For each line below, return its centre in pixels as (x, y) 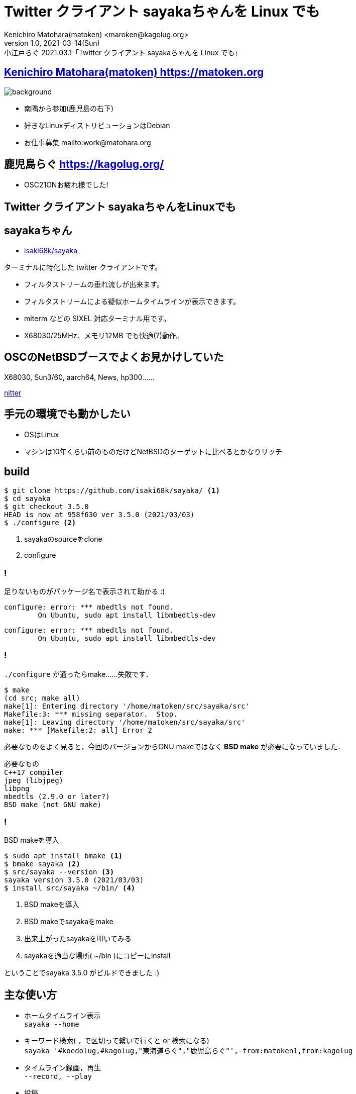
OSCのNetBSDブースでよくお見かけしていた (114, 357)
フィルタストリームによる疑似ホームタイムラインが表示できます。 (132, 301)
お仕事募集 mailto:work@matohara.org (88, 142)
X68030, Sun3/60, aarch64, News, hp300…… (79, 377)
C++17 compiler (34, 772)
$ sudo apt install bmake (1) (64, 856)
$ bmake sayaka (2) (42, 864)
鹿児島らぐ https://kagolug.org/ (84, 164)
